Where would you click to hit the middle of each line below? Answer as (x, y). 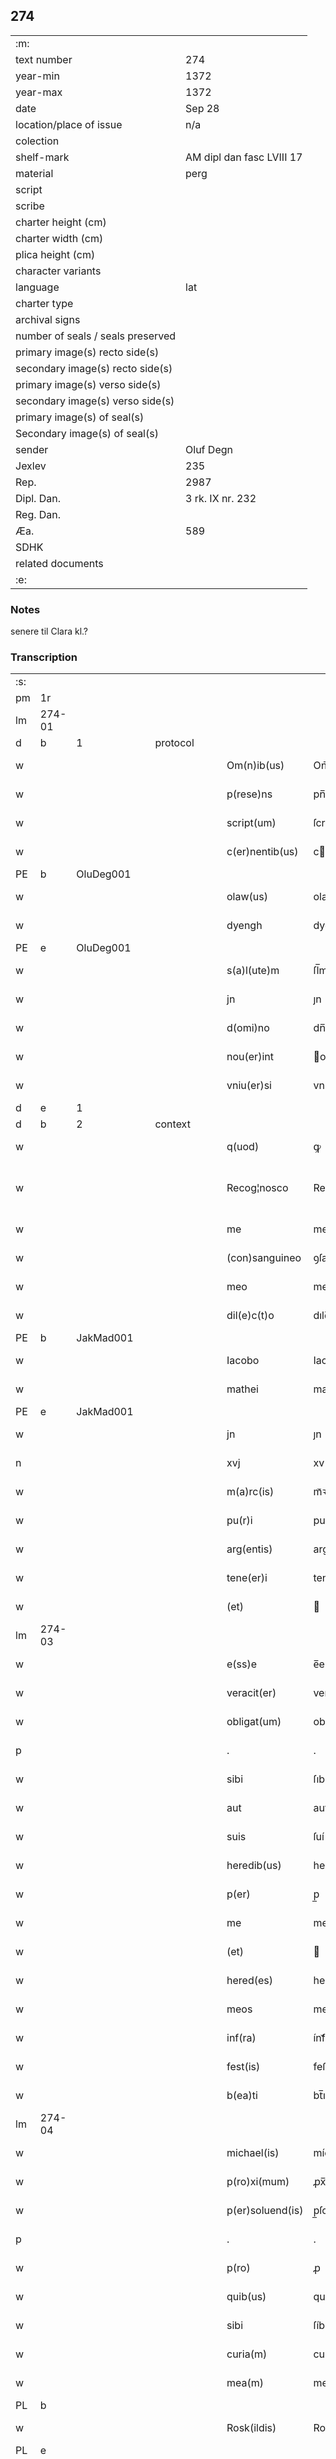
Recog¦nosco (257, 1188)
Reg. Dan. (38, 514)
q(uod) (243, 1147)
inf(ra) (241, 2038)
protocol (174, 743)
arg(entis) (249, 1549)
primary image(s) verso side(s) (88, 384)
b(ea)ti (242, 2096)
